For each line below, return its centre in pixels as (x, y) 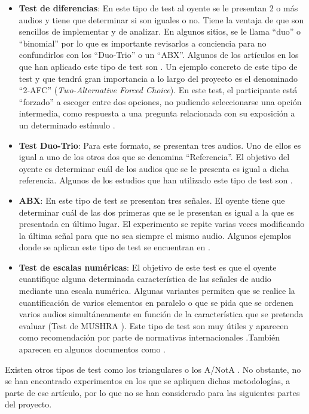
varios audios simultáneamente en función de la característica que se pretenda (161, 314)
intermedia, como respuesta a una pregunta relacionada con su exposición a (157, 113)
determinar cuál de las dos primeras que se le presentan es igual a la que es (156, 212)
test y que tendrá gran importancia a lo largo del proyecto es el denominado (158, 78)
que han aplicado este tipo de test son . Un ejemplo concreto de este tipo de (158, 66)
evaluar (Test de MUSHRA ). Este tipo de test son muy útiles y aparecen (154, 325)
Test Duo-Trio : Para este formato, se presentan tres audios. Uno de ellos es (160, 145)
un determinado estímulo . (67, 125)
